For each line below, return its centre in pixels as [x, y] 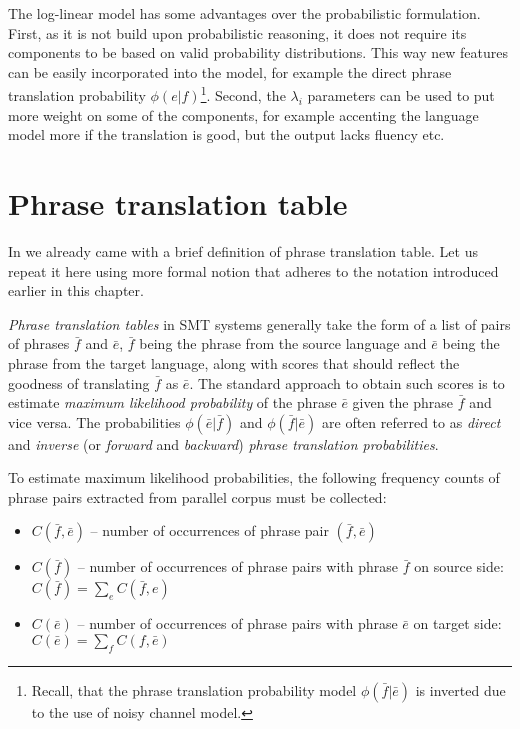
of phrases [39, 343]
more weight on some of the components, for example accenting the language [243, 114]
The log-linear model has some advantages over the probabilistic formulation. [244, 13]
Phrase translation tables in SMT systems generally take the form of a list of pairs [259, 323]
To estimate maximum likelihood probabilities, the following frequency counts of [254, 477]
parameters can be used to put [401, 95]
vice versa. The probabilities [94, 421]
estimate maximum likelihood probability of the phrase [172, 402]
